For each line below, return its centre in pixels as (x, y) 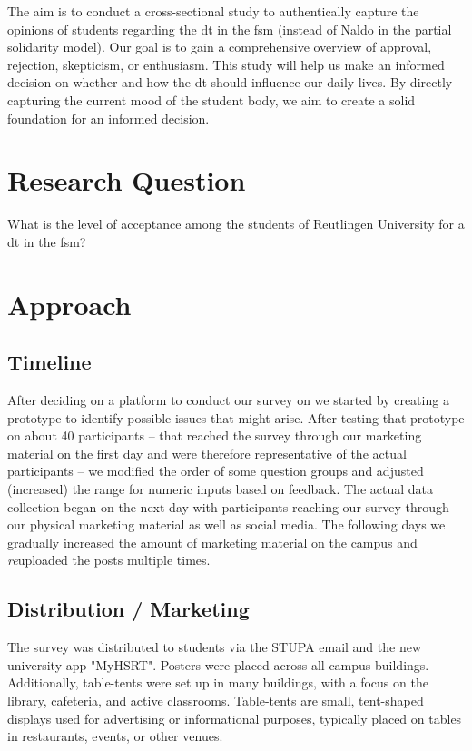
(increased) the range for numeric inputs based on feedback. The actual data (220, 489)
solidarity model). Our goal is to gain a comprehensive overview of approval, (220, 47)
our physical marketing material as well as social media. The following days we (226, 524)
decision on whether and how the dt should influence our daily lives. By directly (230, 82)
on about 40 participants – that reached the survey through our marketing (215, 435)
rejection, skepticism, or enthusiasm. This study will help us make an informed (226, 64)
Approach (69, 304)
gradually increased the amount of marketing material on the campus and (212, 542)
